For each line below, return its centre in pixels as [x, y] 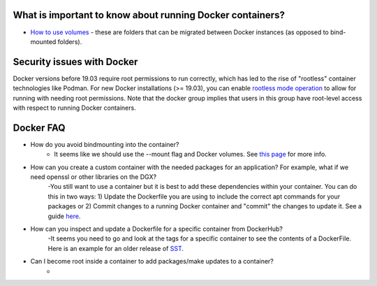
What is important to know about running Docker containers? [149, 15]
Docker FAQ [39, 128]
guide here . [64, 216]
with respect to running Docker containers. [74, 108]
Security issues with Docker [75, 62]
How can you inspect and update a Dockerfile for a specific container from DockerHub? [156, 229]
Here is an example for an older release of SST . [116, 248]
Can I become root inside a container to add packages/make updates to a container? [152, 262]
